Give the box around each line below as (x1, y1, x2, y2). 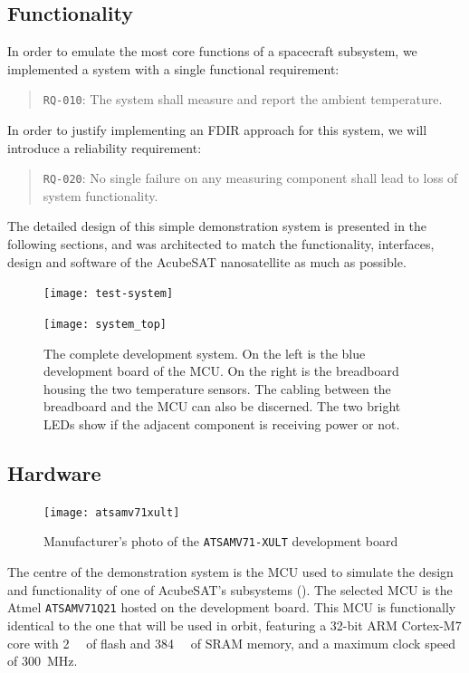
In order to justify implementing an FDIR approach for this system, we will (7, 120, 427, 139)
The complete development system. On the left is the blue (43, 343, 366, 362)
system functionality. (43, 186, 158, 205)
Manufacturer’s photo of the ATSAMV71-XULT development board (43, 532, 398, 551)
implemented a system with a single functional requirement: (7, 59, 340, 78)
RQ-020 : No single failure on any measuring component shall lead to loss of (43, 168, 458, 187)
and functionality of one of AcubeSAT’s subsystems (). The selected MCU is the (7, 580, 453, 599)
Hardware (7, 458, 101, 486)
